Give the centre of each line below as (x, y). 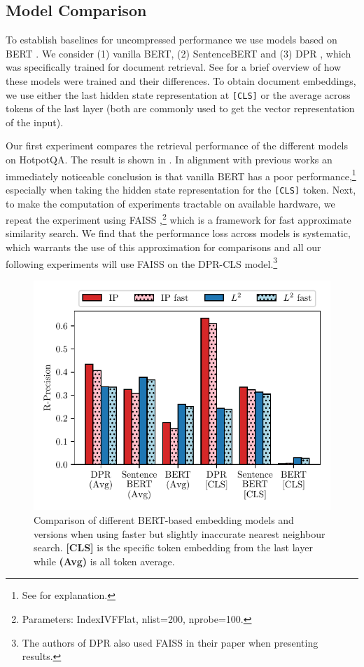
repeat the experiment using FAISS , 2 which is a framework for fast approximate (178, 218)
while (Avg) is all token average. (104, 561)
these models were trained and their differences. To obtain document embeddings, (181, 80)
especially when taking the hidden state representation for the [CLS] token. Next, (181, 189)
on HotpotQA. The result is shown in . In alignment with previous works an (169, 160)
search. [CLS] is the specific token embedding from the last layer (173, 547)
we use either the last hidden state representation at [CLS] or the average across (178, 94)
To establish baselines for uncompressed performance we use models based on (171, 40)
